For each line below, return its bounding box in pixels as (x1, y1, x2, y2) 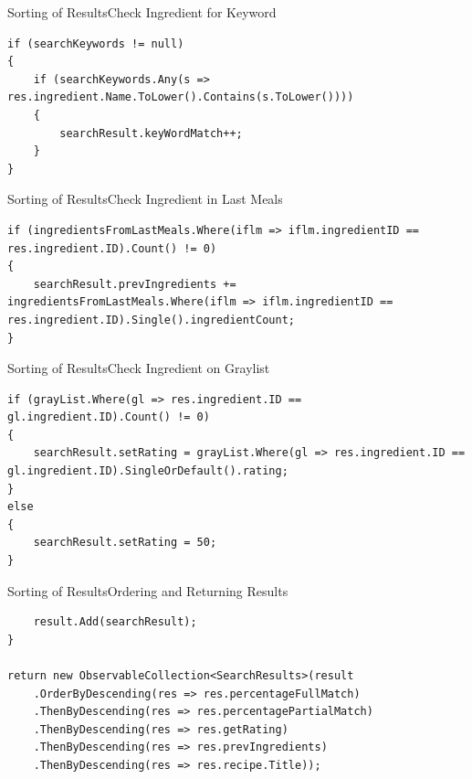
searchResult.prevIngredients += (33, 277, 236, 291)
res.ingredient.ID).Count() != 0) (7, 241, 217, 255)
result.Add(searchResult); (33, 615, 197, 629)
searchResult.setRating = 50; (33, 536, 217, 550)
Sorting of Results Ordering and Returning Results (7, 581, 288, 600)
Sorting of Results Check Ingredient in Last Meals (7, 189, 283, 208)
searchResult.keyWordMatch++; (59, 126, 243, 140)
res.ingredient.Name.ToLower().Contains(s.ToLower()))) (7, 91, 354, 104)
